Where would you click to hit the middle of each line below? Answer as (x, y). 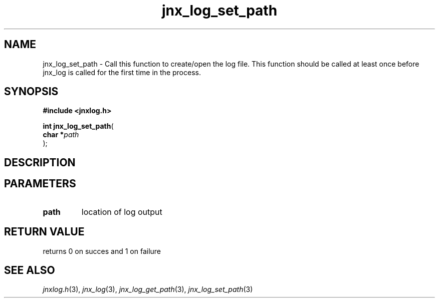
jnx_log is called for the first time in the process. (122, 72)
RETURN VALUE (44, 232)
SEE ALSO (30, 270)
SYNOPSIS (31, 92)
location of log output (122, 212)
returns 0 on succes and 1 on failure (102, 251)
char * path (61, 135)
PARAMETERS (40, 184)
